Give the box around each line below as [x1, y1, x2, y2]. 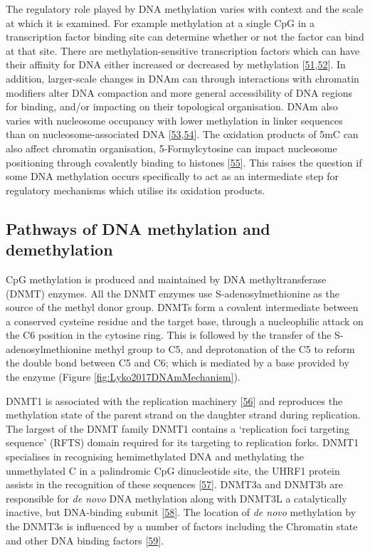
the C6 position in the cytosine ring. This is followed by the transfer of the [6, 327, 332, 342]
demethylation [6, 238, 113, 260]
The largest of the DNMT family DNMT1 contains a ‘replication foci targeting [6, 421, 349, 436]
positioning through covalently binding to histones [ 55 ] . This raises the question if [6, 154, 362, 169]
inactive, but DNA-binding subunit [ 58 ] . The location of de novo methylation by [6, 505, 356, 520]
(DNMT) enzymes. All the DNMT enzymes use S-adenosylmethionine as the [6, 285, 339, 300]
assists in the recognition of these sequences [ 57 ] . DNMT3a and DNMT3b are [6, 477, 343, 492]
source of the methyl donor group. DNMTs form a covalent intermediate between [6, 300, 359, 315]
